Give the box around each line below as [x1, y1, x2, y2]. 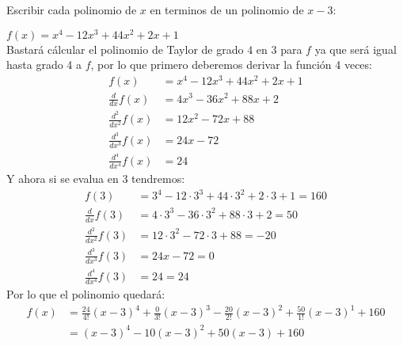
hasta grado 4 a [6, 56, 82, 73]
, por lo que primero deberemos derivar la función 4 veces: [90, 56, 372, 73]
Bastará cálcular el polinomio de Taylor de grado [6, 40, 244, 57]
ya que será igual [314, 40, 397, 57]
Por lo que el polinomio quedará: [6, 286, 165, 302]
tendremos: [131, 170, 185, 187]
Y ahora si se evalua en [6, 170, 119, 187]
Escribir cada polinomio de [6, 2, 137, 17]
